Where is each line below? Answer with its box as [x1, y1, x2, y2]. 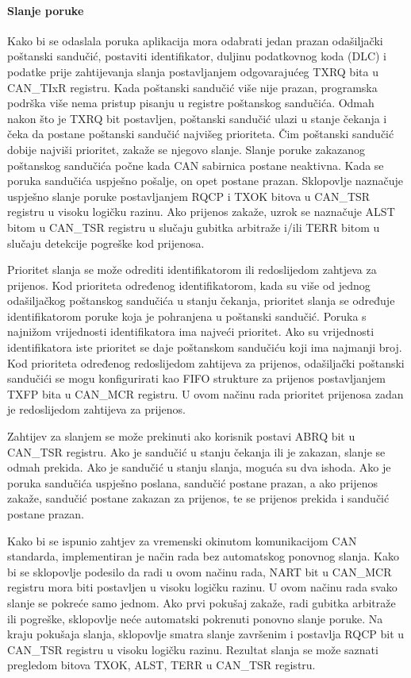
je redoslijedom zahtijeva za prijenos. [7, 401, 186, 418]
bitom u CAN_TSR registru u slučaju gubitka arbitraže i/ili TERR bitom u [7, 218, 380, 235]
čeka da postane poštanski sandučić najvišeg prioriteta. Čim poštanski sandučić [7, 125, 394, 142]
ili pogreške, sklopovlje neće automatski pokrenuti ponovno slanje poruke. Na [7, 610, 383, 626]
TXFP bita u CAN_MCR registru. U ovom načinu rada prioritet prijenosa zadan [7, 385, 404, 402]
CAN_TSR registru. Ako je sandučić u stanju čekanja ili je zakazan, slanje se [7, 443, 386, 460]
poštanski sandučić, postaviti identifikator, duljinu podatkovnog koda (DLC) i [7, 48, 387, 64]
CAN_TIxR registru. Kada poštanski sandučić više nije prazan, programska [7, 79, 378, 95]
